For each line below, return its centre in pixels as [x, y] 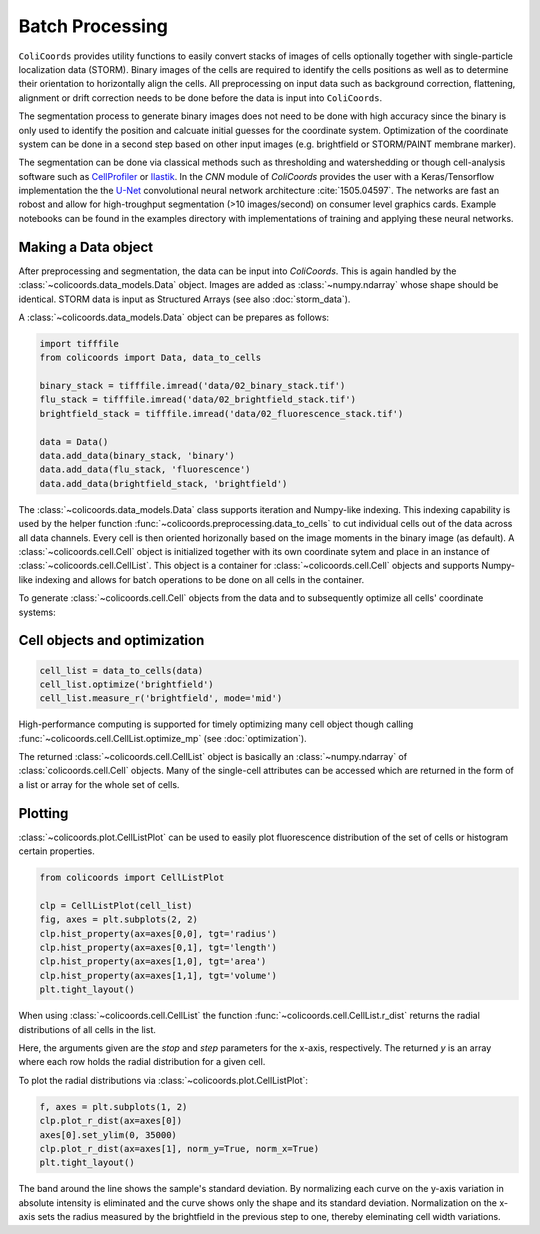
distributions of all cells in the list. [87, 1029]
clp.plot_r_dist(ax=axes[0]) [111, 1121]
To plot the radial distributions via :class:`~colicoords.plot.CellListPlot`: [163, 1080]
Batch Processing [93, 26]
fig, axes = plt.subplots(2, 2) [119, 919]
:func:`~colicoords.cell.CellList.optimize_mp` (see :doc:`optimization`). [162, 738]
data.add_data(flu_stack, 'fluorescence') [145, 469]
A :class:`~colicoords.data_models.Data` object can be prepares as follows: [174, 317]
